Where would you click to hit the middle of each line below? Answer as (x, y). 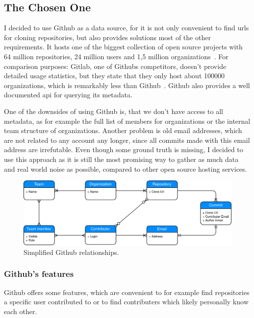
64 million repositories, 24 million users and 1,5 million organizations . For (116, 56)
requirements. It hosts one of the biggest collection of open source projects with (123, 47)
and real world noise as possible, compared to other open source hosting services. (126, 169)
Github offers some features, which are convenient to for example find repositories (127, 292)
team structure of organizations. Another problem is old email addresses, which (123, 130)
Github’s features (39, 274)
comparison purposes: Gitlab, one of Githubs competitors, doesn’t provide (115, 66)
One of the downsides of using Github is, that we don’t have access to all (114, 111)
